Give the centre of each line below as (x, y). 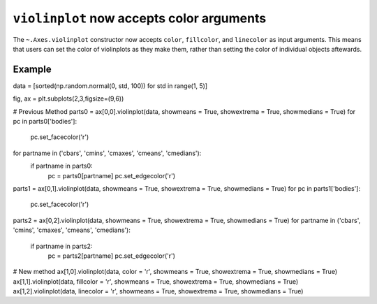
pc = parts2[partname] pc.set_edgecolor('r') (112, 256)
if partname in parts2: (61, 246)
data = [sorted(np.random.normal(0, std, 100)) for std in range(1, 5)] (110, 86)
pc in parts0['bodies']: (45, 122)
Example (32, 69)
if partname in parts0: (62, 166)
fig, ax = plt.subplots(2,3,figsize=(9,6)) (68, 99)
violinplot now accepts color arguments (140, 18)
